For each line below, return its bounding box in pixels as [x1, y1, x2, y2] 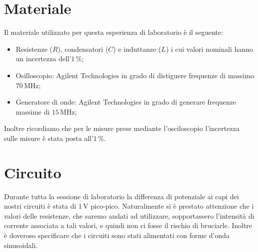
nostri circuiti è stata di [4, 201, 76, 211]
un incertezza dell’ [15, 53, 72, 64]
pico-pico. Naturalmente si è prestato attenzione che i [91, 201, 254, 211]
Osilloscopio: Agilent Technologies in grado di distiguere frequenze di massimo [15, 70, 254, 80]
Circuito [4, 162, 62, 182]
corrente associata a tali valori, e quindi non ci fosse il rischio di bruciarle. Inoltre [4, 220, 253, 231]
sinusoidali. [4, 240, 38, 250]
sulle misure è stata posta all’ [4, 132, 94, 143]
